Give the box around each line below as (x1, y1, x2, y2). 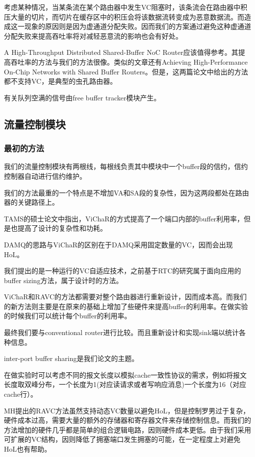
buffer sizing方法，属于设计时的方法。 (4, 275, 123, 285)
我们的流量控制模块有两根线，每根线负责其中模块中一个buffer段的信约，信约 (4, 161, 248, 171)
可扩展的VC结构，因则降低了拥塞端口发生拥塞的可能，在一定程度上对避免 (4, 434, 241, 444)
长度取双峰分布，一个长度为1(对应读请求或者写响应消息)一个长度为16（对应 (4, 379, 246, 389)
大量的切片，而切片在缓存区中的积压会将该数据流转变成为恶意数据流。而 (10, 11, 244, 22)
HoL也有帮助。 (4, 444, 51, 454)
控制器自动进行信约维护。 (4, 170, 86, 181)
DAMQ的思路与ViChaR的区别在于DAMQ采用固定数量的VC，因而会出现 (4, 239, 233, 249)
